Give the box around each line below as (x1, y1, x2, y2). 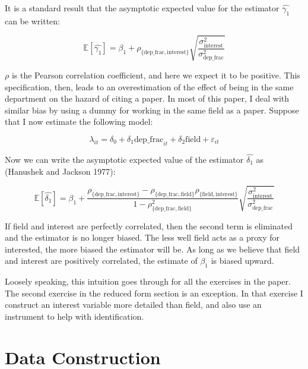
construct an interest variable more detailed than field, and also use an (5, 298, 262, 311)
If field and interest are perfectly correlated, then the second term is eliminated (5, 219, 293, 232)
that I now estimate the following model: (5, 115, 153, 128)
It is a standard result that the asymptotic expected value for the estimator (5, 2, 280, 14)
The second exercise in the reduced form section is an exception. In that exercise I (5, 286, 303, 299)
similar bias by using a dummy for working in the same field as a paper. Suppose (5, 103, 299, 116)
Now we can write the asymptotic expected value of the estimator (5, 153, 244, 165)
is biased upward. (211, 254, 274, 267)
